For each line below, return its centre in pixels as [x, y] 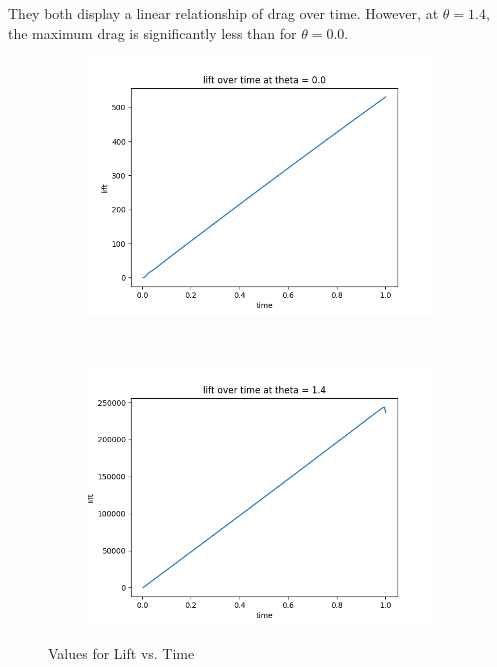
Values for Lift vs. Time [121, 652]
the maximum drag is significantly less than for [152, 32]
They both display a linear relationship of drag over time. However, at [223, 13]
